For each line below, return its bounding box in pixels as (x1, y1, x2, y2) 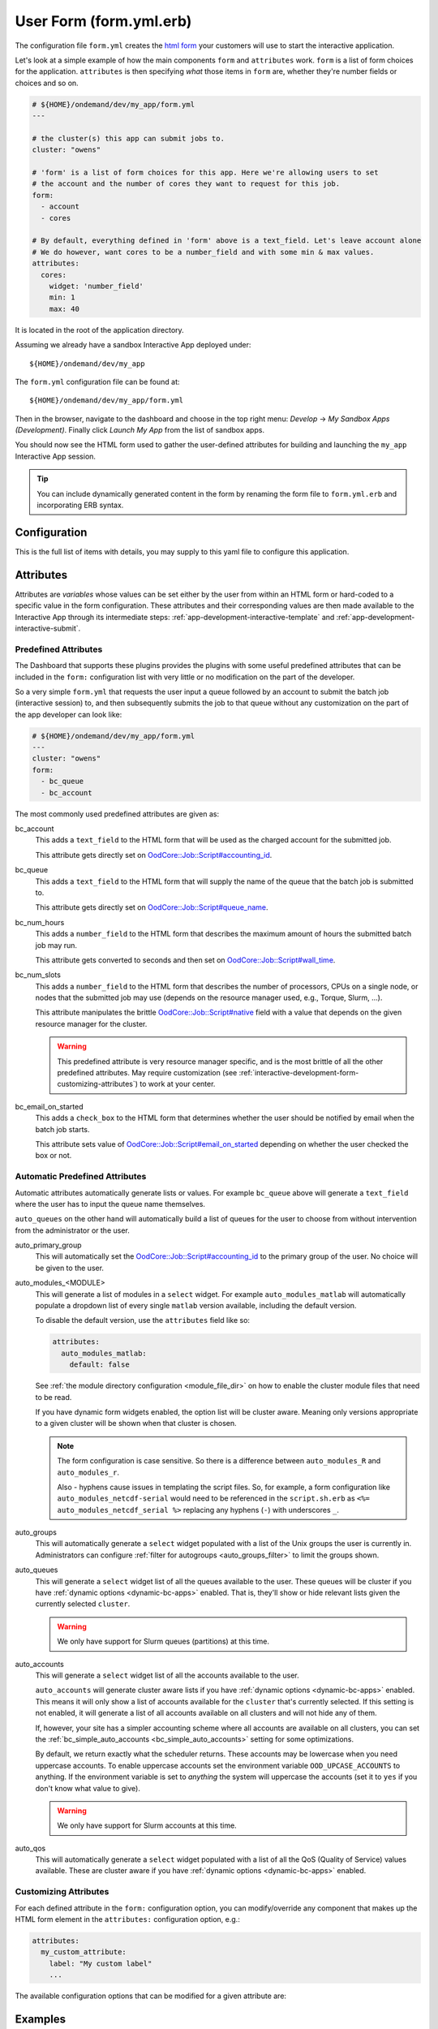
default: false (69, 1360, 130, 1369)
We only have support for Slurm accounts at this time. (57, 1820, 237, 1830)
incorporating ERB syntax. (36, 500, 124, 510)
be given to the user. (35, 1263, 105, 1273)
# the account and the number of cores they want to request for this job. (32, 179, 341, 188)
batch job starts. (35, 1124, 90, 1134)
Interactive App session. (15, 451, 97, 461)
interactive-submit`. (15, 623, 81, 633)
